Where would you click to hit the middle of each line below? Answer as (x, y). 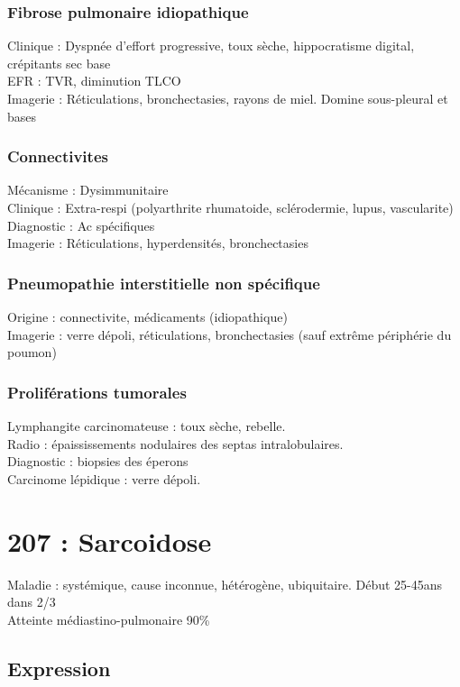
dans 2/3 (32, 602)
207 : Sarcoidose (110, 540)
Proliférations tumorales (97, 392)
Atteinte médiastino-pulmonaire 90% (109, 619)
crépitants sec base (59, 63)
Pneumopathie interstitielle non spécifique (164, 283)
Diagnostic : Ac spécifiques (81, 225)
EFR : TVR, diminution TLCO (94, 81)
